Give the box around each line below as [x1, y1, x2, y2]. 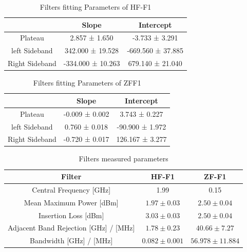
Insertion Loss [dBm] [38, 209, 104, 220]
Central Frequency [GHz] [32, 184, 111, 195]
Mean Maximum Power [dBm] [24, 197, 119, 207]
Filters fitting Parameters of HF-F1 [40, 2, 151, 12]
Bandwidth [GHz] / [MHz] [30, 235, 113, 246]
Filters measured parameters [79, 153, 168, 164]
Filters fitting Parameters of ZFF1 [33, 77, 141, 88]
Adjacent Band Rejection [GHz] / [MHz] [8, 222, 135, 233]
